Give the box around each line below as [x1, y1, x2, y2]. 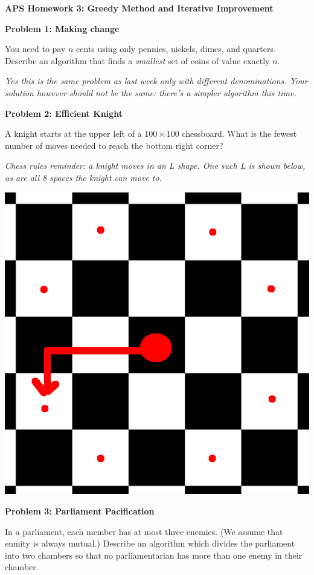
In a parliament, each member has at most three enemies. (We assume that [5, 525, 283, 537]
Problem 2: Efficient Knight [5, 107, 123, 119]
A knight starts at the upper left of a [5, 127, 142, 140]
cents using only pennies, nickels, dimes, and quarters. [76, 42, 276, 55]
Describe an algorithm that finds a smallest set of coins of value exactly [5, 54, 270, 67]
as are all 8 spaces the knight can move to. [5, 171, 162, 183]
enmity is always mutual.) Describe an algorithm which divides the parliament [5, 537, 295, 550]
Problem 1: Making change [5, 22, 120, 34]
